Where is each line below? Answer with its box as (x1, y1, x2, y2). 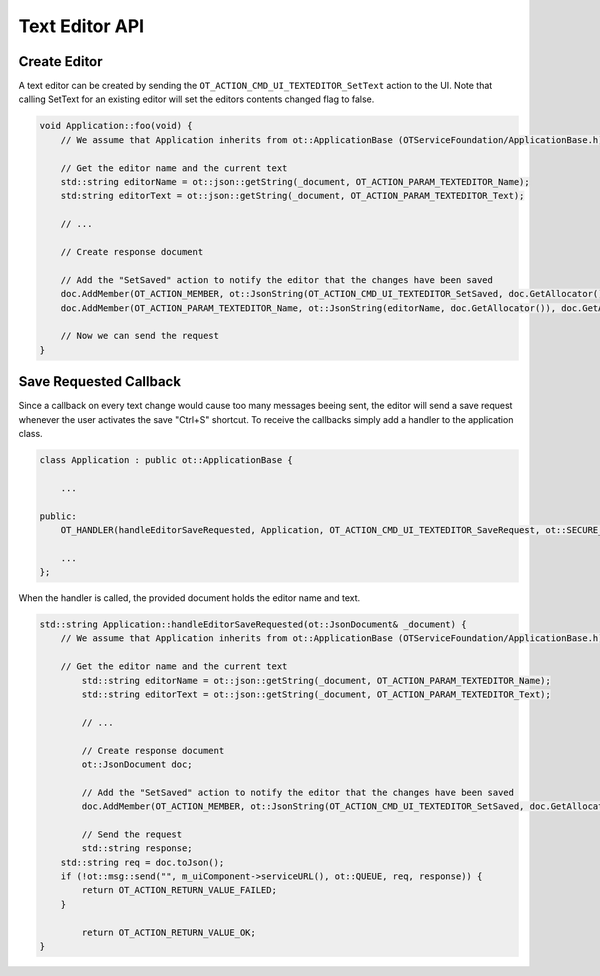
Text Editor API (18, 15, 145, 37)
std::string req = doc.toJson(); (60, 856, 225, 868)
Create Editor (18, 53, 104, 70)
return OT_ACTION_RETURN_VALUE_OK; (81, 926, 257, 938)
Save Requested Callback (18, 373, 182, 390)
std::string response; (81, 843, 194, 854)
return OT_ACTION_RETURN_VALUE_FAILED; (81, 885, 277, 896)
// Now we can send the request (60, 330, 220, 342)
